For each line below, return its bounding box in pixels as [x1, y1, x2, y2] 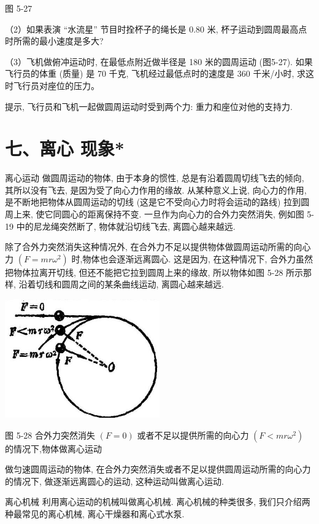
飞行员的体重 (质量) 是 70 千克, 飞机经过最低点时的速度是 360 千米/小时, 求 [5, 67, 306, 80]
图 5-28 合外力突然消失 [5, 428, 95, 441]
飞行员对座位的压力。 [13, 79, 99, 92]
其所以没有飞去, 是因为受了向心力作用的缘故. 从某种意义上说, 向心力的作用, [5, 183, 307, 196]
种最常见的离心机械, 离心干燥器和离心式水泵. [5, 507, 185, 520]
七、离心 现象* [5, 136, 125, 161]
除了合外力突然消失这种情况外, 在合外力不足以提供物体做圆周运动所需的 [5, 240, 294, 253]
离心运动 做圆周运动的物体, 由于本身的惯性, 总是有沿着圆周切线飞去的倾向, [5, 171, 304, 184]
